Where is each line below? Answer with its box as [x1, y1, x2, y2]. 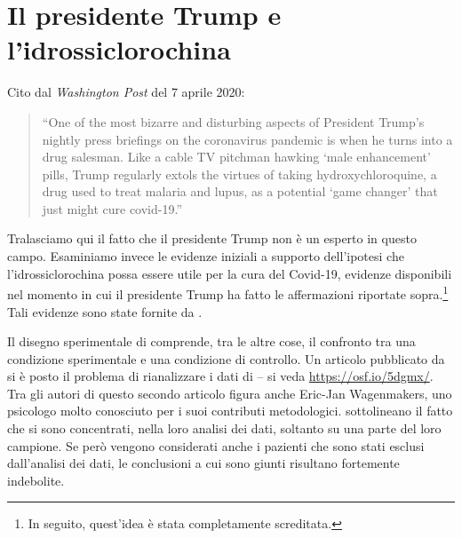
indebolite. [7, 471, 65, 489]
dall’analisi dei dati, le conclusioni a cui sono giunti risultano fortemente [7, 454, 400, 472]
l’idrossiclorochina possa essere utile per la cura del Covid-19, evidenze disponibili [7, 264, 452, 282]
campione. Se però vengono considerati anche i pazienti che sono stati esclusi [7, 436, 425, 455]
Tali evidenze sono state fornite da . [7, 302, 203, 320]
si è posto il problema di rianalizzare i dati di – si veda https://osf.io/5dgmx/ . [7, 367, 434, 385]
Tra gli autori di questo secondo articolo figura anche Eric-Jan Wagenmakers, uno [7, 384, 452, 402]
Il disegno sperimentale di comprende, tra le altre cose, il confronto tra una [7, 332, 416, 351]
